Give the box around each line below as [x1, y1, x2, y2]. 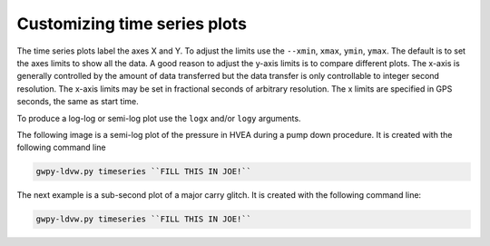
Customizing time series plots [16, 14, 247, 34]
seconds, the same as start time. [16, 96, 140, 107]
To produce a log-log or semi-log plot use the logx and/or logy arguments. [16, 113, 301, 123]
